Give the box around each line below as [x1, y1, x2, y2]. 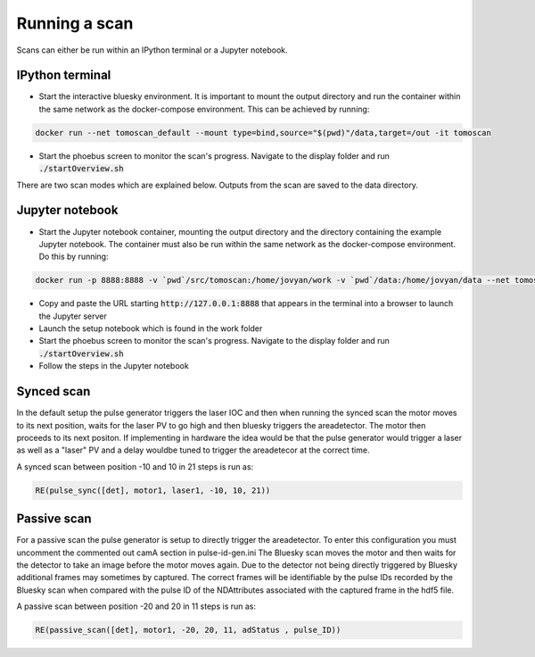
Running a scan [16, 13, 134, 33]
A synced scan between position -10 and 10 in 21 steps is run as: [16, 461, 254, 472]
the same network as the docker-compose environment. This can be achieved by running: [38, 104, 370, 114]
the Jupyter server [38, 311, 107, 321]
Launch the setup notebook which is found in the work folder [38, 323, 263, 334]
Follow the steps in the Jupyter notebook [38, 361, 189, 371]
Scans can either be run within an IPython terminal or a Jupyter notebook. [16, 45, 289, 55]
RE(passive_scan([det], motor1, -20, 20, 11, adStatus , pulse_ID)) [35, 625, 342, 636]
